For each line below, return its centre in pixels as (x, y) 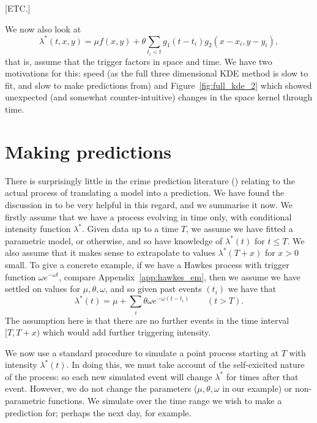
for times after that (262, 376)
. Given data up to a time (130, 229)
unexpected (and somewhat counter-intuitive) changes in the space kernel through (159, 97)
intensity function (38, 229)
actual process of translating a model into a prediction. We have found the (145, 193)
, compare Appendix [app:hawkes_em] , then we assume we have (180, 276)
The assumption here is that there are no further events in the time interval (147, 320)
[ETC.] (18, 8)
